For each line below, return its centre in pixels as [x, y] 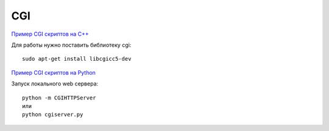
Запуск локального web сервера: [55, 84]
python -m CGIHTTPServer [59, 98]
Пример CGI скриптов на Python [53, 72]
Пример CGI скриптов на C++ [50, 34]
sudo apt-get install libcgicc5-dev [77, 59]
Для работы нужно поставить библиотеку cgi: [71, 45]
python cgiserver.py [53, 115]
